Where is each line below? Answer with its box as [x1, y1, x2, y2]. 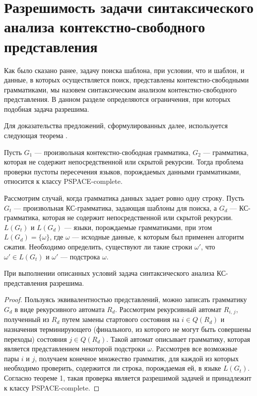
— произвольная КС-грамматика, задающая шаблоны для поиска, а [14, 202, 217, 213]
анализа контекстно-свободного [4, 16, 205, 37]
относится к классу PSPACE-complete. [4, 176, 123, 186]
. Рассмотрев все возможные [151, 343, 238, 354]
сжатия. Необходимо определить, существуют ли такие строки [4, 241, 193, 251]
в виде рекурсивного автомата [14, 304, 105, 314]
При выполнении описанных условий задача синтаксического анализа [4, 268, 215, 278]
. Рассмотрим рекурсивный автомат [115, 304, 222, 314]
